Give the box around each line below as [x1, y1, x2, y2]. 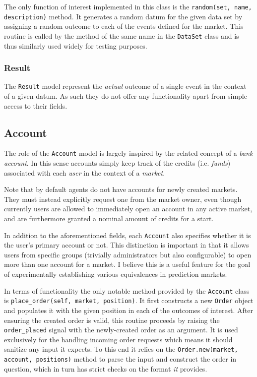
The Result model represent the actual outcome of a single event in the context [4, 81, 247, 91]
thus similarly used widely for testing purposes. [4, 40, 147, 51]
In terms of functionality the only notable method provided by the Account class [4, 285, 250, 296]
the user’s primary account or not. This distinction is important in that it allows [4, 240, 249, 250]
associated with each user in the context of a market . [4, 167, 165, 178]
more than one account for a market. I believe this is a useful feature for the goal [4, 259, 251, 269]
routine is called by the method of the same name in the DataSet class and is [4, 30, 239, 41]
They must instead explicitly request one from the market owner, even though [4, 193, 242, 204]
